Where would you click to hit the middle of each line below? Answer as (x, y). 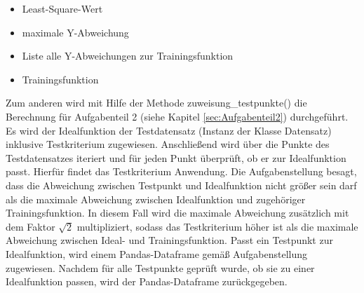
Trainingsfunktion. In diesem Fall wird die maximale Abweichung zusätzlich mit (177, 213)
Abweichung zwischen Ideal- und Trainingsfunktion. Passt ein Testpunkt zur (169, 240)
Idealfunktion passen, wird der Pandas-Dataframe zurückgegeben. (147, 281)
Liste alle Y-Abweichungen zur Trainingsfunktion (128, 56)
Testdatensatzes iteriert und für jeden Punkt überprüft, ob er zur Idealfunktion (176, 157)
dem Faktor (31, 226)
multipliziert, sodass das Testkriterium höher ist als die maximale (217, 226)
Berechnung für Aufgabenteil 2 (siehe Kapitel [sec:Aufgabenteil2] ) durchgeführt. (177, 116)
